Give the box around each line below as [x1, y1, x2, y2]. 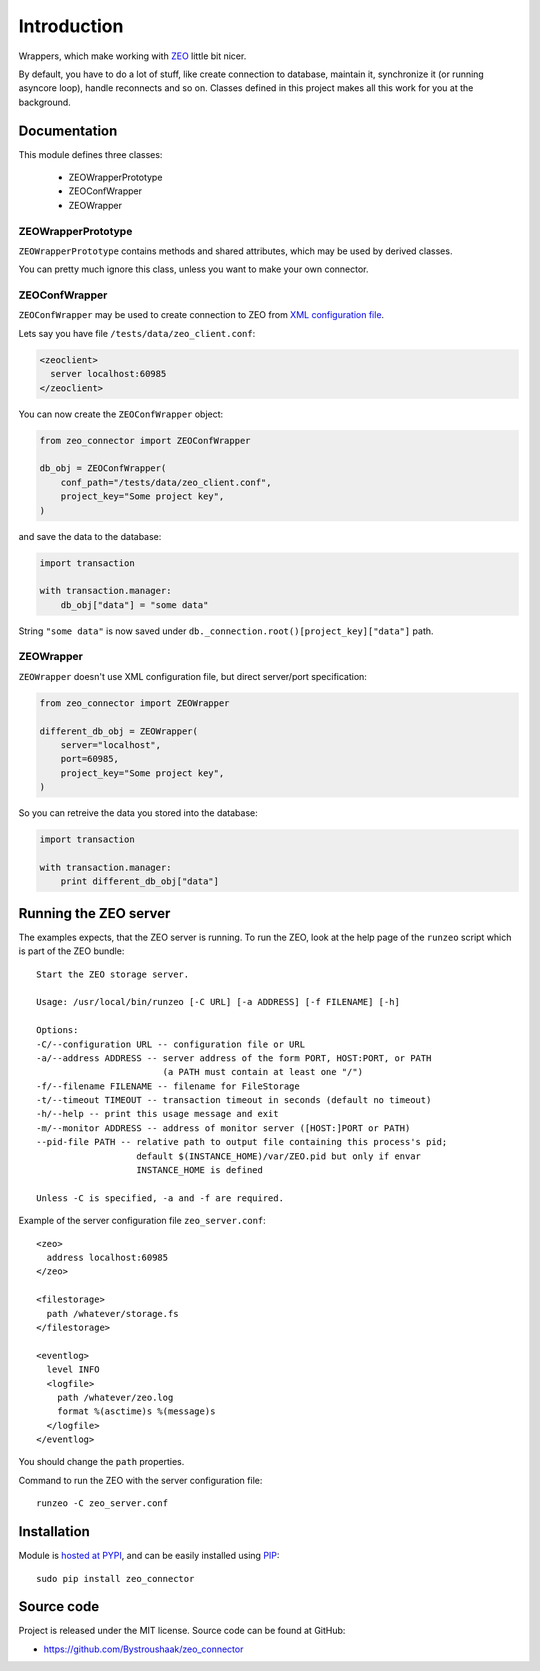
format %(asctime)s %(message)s [56, 1406, 216, 1417]
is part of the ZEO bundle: [18, 945, 125, 957]
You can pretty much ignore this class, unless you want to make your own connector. [18, 263, 369, 275]
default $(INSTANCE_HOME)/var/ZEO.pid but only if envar [136, 1150, 422, 1162]
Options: [36, 1025, 79, 1036]
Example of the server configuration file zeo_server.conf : [18, 1215, 267, 1227]
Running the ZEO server [18, 905, 171, 922]
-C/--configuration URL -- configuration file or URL [36, 1038, 305, 1050]
